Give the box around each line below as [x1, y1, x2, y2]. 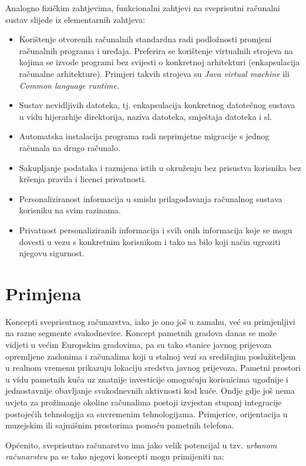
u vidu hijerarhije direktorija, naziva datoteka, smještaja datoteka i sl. [19, 110, 272, 122]
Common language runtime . [19, 79, 119, 91]
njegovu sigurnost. [19, 247, 85, 259]
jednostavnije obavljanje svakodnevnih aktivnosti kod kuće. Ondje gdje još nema [5, 384, 295, 397]
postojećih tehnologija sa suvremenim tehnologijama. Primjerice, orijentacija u [5, 407, 288, 420]
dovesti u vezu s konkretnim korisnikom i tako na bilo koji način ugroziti [19, 235, 281, 247]
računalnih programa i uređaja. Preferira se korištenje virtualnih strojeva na [19, 44, 293, 56]
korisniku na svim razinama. [19, 204, 121, 216]
